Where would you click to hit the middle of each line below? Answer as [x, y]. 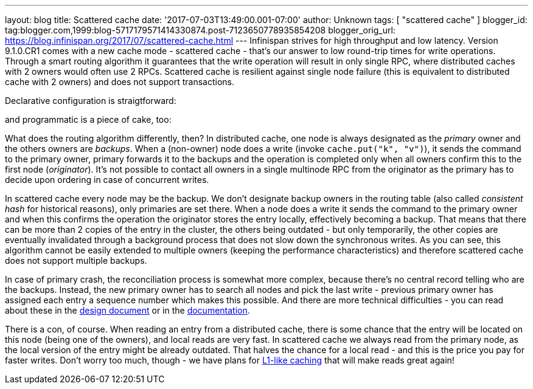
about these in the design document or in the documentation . [127, 310]
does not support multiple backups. [76, 260]
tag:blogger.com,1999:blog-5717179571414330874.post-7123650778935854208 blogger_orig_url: [200, 30]
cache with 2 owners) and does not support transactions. [120, 82]
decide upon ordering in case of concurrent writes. [107, 180]
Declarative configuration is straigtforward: [91, 101]
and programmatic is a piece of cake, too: [88, 119]
